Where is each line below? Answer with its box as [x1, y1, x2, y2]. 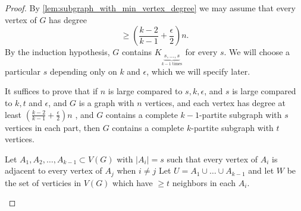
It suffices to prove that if [5, 85, 98, 97]
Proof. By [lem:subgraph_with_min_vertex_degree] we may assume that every [5, 2, 296, 14]
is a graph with [79, 96, 134, 108]
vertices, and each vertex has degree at [145, 96, 286, 108]
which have [112, 176, 153, 188]
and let [248, 164, 274, 177]
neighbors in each [172, 176, 236, 188]
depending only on [49, 65, 117, 77]
